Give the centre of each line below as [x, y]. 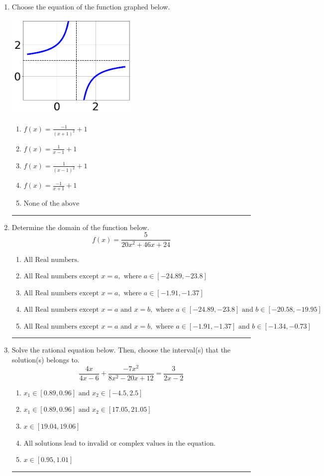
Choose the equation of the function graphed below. [91, 6]
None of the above [52, 204]
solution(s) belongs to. [46, 360]
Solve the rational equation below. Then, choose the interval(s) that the [121, 350]
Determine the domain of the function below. [80, 227]
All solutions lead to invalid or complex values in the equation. [120, 443]
